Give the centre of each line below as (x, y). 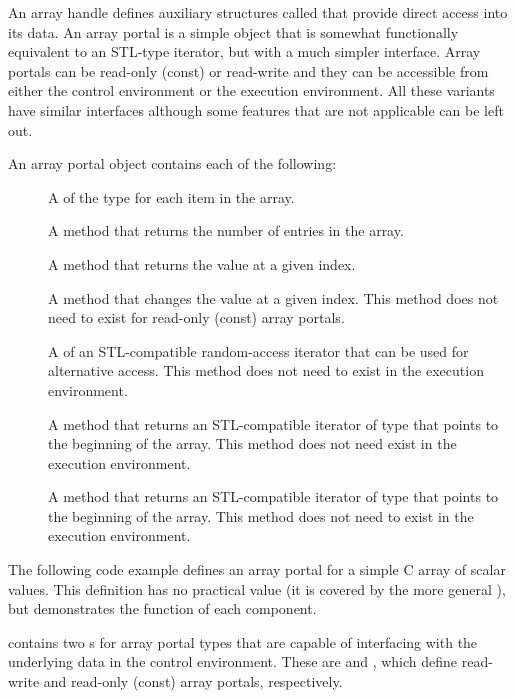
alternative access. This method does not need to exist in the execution (266, 370)
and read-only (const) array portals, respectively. (193, 681)
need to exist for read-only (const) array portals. (196, 317)
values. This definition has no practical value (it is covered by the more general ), (257, 588)
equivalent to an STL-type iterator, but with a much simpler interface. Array (244, 51)
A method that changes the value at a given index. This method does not (273, 297)
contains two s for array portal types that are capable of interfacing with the (243, 641)
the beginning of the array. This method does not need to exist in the (261, 515)
